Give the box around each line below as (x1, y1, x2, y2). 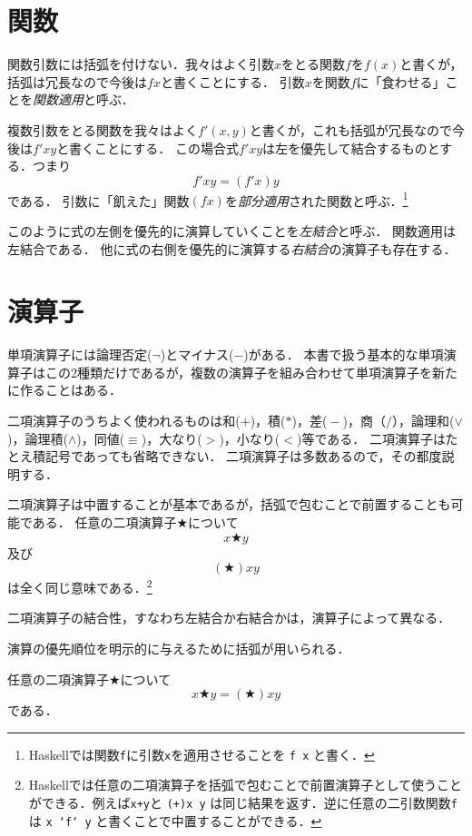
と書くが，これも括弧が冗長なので (249, 120, 452, 139)
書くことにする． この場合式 (69, 138, 239, 157)
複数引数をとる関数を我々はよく (7, 120, 198, 139)
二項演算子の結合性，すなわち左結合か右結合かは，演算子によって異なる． (7, 608, 451, 627)
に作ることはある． (7, 380, 122, 399)
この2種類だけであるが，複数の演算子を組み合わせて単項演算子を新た (44, 362, 458, 381)
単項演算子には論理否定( (7, 345, 152, 364)
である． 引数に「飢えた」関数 (7, 191, 190, 210)
